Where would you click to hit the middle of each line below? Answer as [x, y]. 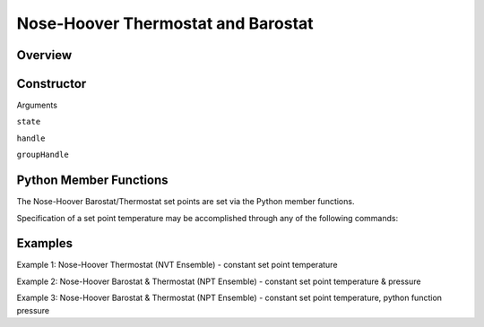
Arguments [37, 105]
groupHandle [43, 155]
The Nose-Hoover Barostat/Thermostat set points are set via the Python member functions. [186, 202]
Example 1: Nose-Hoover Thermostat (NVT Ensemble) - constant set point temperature [177, 265]
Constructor [52, 84]
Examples [45, 243]
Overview [44, 55]
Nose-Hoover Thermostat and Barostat [165, 23]
